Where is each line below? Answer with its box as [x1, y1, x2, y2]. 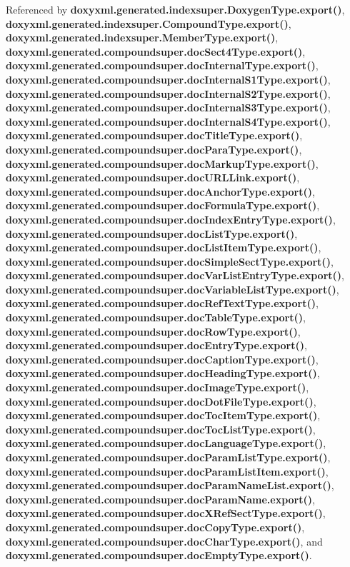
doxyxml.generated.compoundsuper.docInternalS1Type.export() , [6, 71, 331, 86]
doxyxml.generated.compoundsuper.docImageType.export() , [6, 380, 309, 395]
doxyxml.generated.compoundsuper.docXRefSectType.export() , [6, 506, 326, 521]
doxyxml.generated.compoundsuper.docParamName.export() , [6, 491, 315, 506]
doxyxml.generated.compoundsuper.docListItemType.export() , [6, 240, 321, 255]
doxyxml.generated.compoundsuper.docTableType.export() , [6, 310, 306, 325]
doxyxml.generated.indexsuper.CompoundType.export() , [6, 16, 291, 31]
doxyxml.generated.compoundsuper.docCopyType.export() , [6, 519, 305, 534]
